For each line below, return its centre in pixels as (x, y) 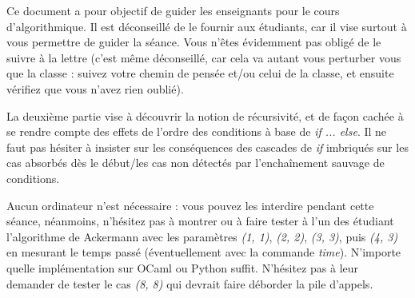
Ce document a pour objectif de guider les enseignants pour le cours (173, 10)
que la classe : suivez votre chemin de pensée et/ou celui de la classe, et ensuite (200, 73)
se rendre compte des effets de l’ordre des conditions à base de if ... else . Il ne (197, 131)
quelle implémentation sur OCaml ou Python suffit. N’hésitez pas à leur (183, 267)
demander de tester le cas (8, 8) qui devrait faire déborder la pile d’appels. (190, 283)
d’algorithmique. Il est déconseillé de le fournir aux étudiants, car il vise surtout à (207, 26)
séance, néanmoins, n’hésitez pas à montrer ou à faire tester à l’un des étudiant (200, 221)
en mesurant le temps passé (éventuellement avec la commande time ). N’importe (204, 252)
